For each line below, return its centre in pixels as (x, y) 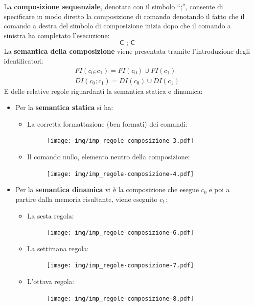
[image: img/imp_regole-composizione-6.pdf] (120, 233)
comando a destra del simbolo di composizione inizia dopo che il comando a (117, 26)
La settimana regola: (58, 248)
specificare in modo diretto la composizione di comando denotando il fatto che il (124, 16)
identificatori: (24, 60)
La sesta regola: (50, 215)
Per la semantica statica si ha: (64, 107)
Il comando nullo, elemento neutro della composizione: (108, 157)
